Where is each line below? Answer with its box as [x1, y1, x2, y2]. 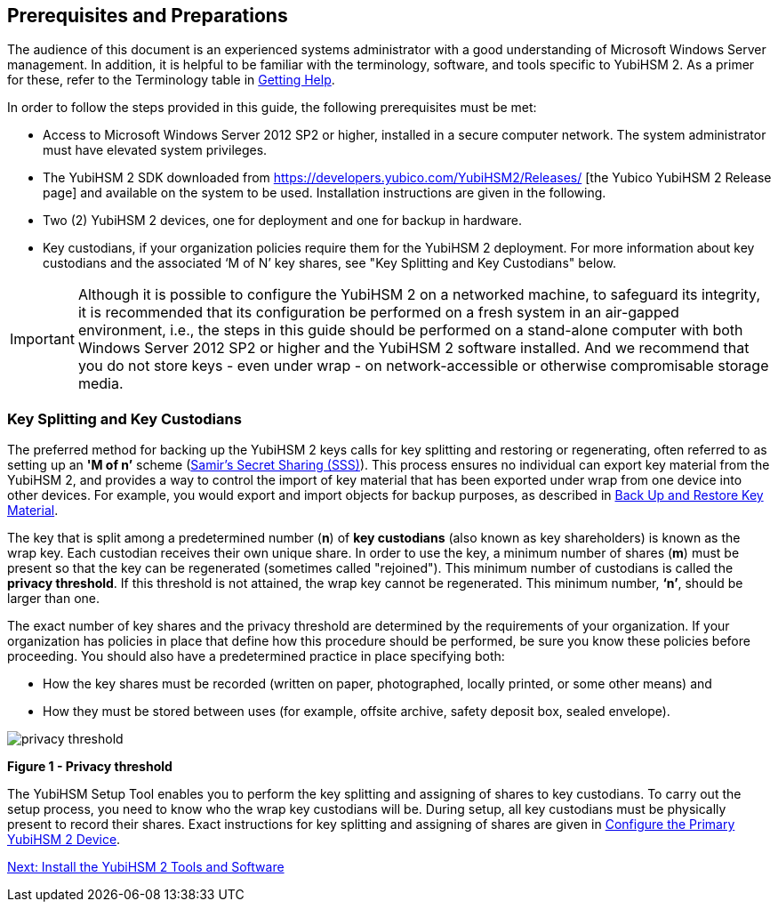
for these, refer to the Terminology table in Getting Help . [7, 72, 335, 88]
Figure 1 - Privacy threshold [7, 759, 172, 775]
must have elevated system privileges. [43, 142, 268, 158]
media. [77, 374, 124, 393]
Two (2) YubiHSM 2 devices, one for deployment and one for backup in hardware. [43, 213, 523, 229]
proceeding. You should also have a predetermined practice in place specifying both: [7, 648, 505, 664]
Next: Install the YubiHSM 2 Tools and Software [7, 859, 285, 875]
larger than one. [7, 591, 100, 607]
